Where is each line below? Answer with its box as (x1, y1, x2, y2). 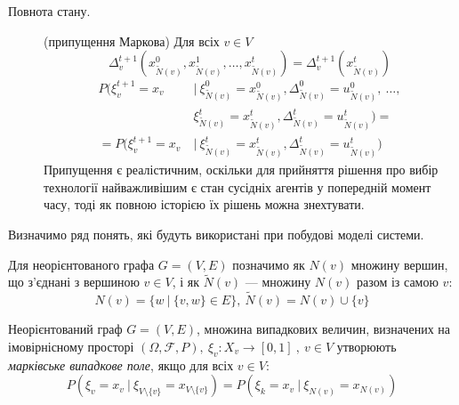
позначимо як (232, 255, 305, 273)
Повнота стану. (8, 2, 91, 20)
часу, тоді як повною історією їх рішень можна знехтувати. (44, 195, 365, 214)
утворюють (336, 336, 397, 355)
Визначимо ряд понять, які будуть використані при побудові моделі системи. (8, 224, 424, 243)
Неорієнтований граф (8, 320, 123, 338)
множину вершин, (350, 255, 448, 273)
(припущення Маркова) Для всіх (44, 31, 220, 50)
